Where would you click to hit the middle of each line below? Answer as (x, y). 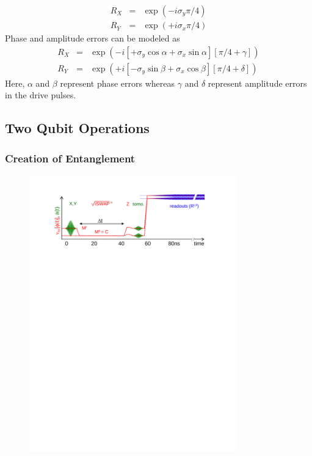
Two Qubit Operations (77, 128)
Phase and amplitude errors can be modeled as (93, 38)
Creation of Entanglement (70, 158)
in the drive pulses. (41, 95)
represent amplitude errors (257, 83)
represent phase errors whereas (118, 83)
